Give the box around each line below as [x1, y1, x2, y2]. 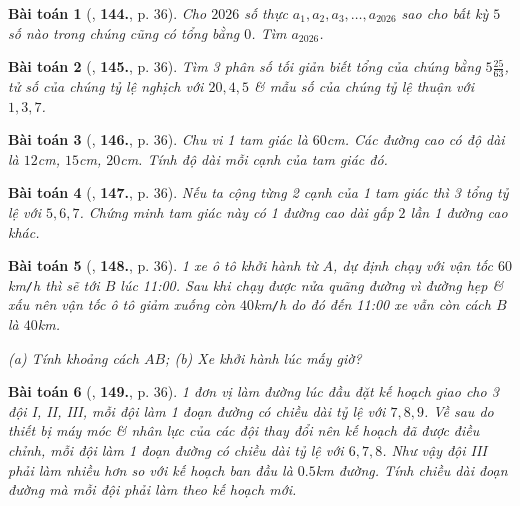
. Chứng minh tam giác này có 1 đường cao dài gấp [79, 201, 394, 222]
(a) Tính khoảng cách [8, 347, 139, 368]
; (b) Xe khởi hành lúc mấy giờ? [165, 347, 362, 368]
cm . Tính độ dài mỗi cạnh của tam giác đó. [120, 148, 388, 169]
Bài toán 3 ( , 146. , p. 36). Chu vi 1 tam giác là [8, 129, 308, 150]
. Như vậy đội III [382, 440, 487, 461]
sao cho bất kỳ [401, 3, 489, 23]
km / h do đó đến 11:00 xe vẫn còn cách [253, 294, 491, 315]
